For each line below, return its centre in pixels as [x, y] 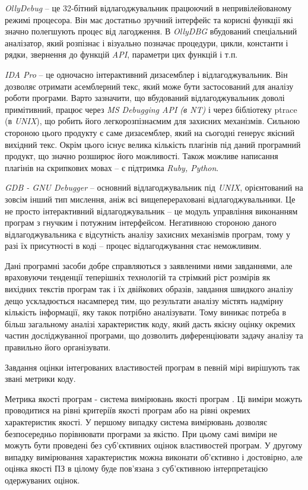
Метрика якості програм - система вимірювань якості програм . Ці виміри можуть [153, 398]
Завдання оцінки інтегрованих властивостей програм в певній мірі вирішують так [153, 367]
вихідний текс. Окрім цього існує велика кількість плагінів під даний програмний [153, 144]
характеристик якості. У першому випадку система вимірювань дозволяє [136, 422]
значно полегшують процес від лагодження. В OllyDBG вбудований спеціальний [151, 31]
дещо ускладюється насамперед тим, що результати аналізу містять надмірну [144, 300]
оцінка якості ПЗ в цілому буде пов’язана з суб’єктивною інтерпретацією [136, 468]
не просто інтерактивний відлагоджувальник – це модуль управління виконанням [151, 211]
